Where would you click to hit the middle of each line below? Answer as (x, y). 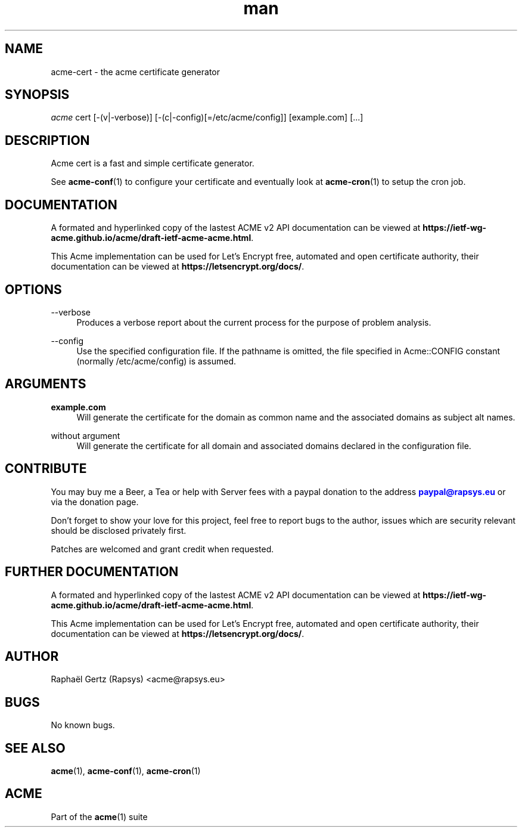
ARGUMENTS (46, 384)
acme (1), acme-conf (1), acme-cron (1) (126, 771)
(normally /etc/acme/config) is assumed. (156, 361)
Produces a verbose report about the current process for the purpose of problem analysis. (254, 322)
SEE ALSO (35, 748)
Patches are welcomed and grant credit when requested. (162, 549)
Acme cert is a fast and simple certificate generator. (153, 163)
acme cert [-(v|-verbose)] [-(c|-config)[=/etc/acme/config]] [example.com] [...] (207, 117)
